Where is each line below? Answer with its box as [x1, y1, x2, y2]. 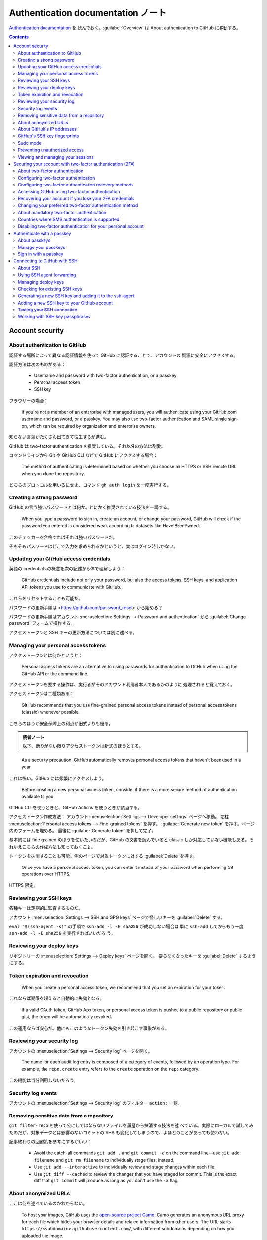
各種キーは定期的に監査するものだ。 [9, 905, 83, 911]
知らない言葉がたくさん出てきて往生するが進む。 [9, 434, 109, 440]
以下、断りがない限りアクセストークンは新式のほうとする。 [22, 743, 143, 749]
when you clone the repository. [21, 470, 85, 476]
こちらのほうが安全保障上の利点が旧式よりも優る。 [9, 720, 113, 726]
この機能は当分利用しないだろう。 [9, 1077, 79, 1083]
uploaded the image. [21, 1233, 64, 1239]
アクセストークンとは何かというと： [9, 652, 83, 658]
